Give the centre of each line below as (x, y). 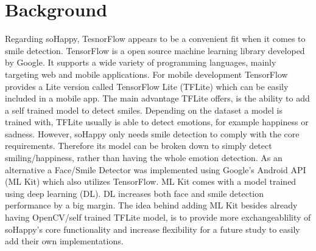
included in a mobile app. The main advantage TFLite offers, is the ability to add (157, 98)
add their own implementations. (64, 241)
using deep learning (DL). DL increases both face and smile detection (135, 193)
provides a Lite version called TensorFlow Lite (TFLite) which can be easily (147, 86)
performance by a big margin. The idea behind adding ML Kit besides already (151, 205)
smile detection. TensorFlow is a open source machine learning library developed (155, 50)
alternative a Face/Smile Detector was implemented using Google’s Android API (156, 169)
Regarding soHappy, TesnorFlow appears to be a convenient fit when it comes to (155, 39)
